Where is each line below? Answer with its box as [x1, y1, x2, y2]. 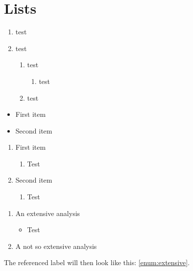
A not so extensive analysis [15, 241, 97, 251]
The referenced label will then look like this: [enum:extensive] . [4, 257, 190, 268]
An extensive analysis [15, 208, 80, 218]
